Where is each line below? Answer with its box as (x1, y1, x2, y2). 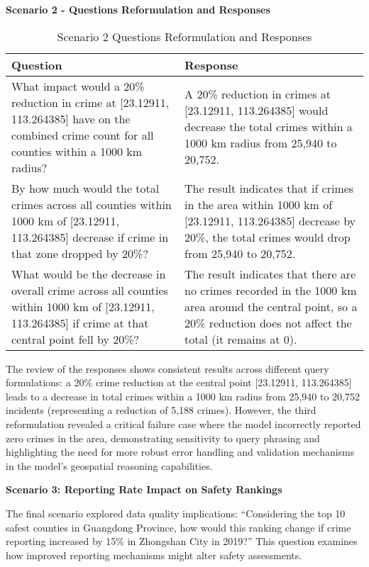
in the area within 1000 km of (184, 196, 333, 213)
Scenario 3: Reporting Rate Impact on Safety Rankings (6, 482, 282, 497)
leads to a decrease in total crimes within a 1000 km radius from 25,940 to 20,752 (6, 388, 360, 403)
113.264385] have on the (11, 110, 131, 127)
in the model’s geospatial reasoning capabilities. (6, 458, 213, 473)
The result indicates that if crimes (184, 179, 354, 196)
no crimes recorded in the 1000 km (184, 281, 357, 298)
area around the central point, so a (184, 298, 358, 315)
